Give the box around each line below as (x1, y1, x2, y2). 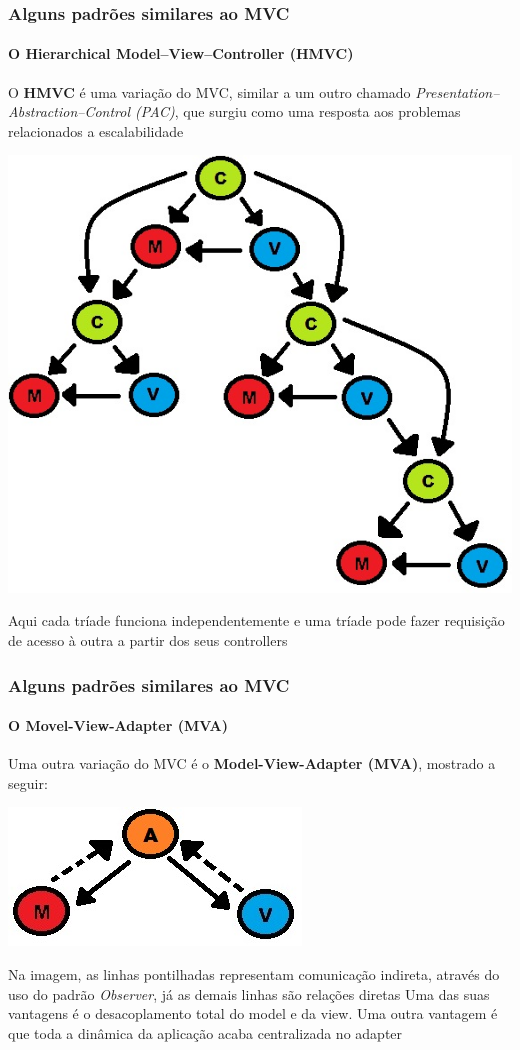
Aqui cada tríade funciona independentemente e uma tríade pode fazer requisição (8, 610, 505, 631)
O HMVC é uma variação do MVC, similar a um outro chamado (8, 81, 411, 102)
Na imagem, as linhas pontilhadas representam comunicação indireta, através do (8, 964, 500, 985)
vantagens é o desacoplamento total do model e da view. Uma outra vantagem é (8, 1003, 498, 1024)
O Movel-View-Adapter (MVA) (8, 715, 229, 736)
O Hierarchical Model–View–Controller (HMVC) (8, 43, 354, 64)
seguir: (8, 772, 48, 793)
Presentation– (415, 81, 500, 102)
